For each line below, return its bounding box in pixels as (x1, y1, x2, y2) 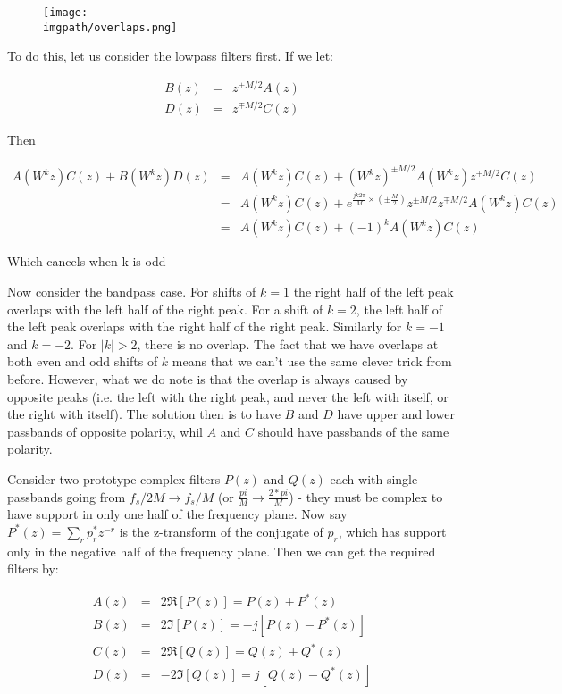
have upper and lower (337, 405, 455, 423)
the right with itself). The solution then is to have (7, 405, 281, 423)
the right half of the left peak (293, 281, 454, 300)
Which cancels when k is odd (7, 252, 166, 271)
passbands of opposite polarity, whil (7, 422, 203, 440)
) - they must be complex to (289, 487, 443, 506)
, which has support (338, 522, 447, 540)
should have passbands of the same (257, 422, 449, 440)
